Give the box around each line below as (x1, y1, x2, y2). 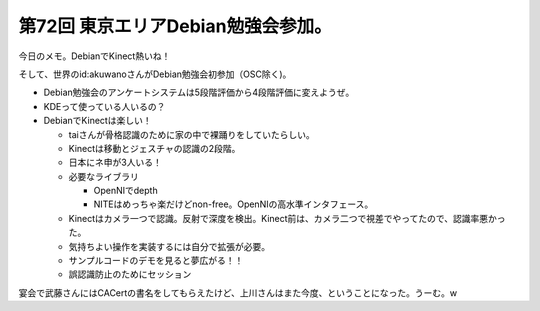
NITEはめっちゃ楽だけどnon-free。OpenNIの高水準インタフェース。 (93, 198, 374, 210)
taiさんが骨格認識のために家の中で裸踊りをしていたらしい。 (68, 128, 315, 140)
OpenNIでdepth (93, 185, 159, 197)
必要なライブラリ (68, 170, 139, 182)
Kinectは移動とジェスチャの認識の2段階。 (68, 142, 241, 154)
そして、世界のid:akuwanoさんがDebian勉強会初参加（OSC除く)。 (18, 68, 292, 80)
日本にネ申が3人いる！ (68, 156, 162, 169)
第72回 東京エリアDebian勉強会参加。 (18, 15, 332, 37)
